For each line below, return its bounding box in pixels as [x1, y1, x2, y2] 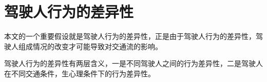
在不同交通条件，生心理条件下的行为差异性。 [4, 68, 155, 78]
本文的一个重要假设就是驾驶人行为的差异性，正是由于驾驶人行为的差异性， [4, 31, 256, 42]
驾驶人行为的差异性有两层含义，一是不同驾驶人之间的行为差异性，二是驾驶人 [4, 58, 263, 69]
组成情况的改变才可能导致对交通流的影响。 [18, 40, 162, 51]
